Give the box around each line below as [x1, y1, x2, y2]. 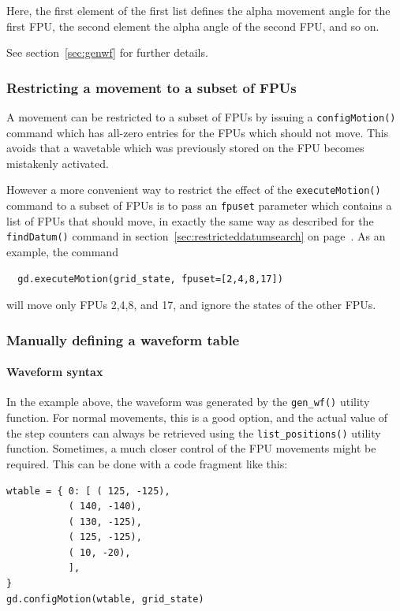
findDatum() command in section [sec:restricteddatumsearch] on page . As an [6, 228, 386, 244]
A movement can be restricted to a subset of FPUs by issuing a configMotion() [6, 109, 396, 125]
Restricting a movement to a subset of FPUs [6, 77, 297, 97]
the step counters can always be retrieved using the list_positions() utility [6, 424, 381, 441]
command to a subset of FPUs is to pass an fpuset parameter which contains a [6, 197, 392, 214]
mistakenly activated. [6, 155, 109, 171]
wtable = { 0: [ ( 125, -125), [6, 485, 170, 497]
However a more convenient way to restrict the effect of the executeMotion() [6, 181, 381, 198]
